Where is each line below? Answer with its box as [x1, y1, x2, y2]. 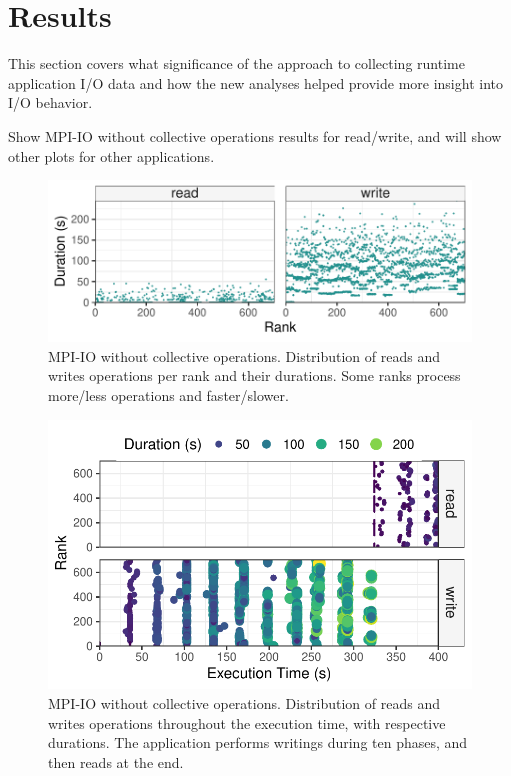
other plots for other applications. [8, 145, 215, 166]
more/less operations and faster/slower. [48, 384, 289, 405]
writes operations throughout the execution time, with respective [48, 712, 446, 733]
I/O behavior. [8, 92, 93, 113]
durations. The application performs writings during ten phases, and [48, 732, 468, 753]
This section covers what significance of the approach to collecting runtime [8, 53, 465, 74]
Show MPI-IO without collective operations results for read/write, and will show [8, 125, 502, 146]
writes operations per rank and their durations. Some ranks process [48, 365, 461, 386]
